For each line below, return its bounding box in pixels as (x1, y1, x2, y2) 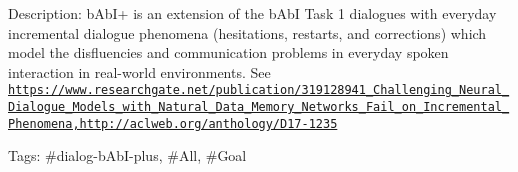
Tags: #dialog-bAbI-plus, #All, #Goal (8, 145, 247, 166)
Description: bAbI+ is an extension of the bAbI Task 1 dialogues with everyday (8, 3, 497, 23)
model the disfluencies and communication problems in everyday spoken (8, 42, 449, 63)
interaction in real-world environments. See (8, 61, 271, 82)
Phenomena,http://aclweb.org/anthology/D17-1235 (8, 116, 338, 131)
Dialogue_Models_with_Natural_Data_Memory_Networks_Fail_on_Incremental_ (8, 100, 510, 115)
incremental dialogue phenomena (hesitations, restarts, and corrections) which (8, 22, 487, 43)
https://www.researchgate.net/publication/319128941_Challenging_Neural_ (8, 83, 510, 98)
